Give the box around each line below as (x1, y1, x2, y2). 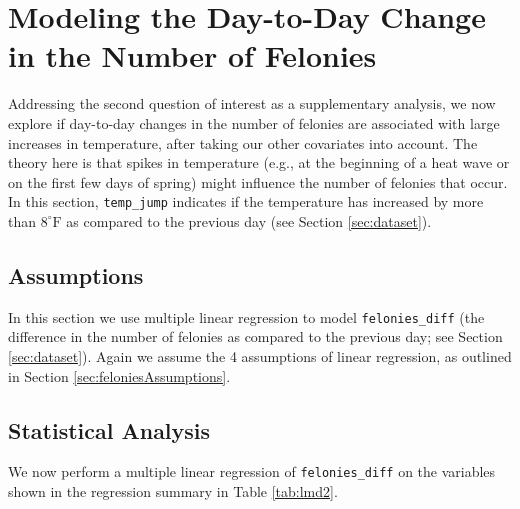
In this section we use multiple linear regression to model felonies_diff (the (8, 306, 485, 327)
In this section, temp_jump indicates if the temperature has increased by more (8, 191, 484, 212)
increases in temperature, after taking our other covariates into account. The (8, 132, 478, 153)
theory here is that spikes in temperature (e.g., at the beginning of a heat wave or (8, 152, 510, 173)
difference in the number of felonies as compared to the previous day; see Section (8, 326, 503, 347)
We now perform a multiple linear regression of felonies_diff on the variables (8, 461, 496, 482)
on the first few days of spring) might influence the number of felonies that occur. (8, 171, 508, 192)
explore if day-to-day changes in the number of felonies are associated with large (8, 112, 500, 133)
